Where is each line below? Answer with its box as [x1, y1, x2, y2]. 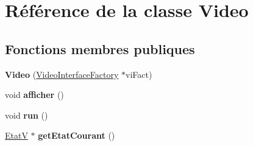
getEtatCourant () [38, 129, 115, 142]
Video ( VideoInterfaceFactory [5, 68, 119, 80]
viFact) [126, 68, 152, 80]
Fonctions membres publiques [5, 39, 195, 58]
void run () [5, 108, 48, 121]
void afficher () [5, 88, 64, 101]
